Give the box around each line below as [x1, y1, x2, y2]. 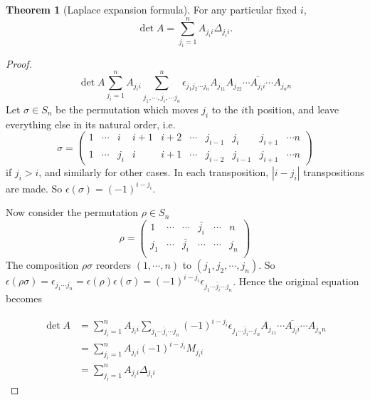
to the [211, 101, 238, 116]
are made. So [6, 180, 63, 195]
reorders [95, 257, 132, 272]
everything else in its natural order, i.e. [6, 116, 176, 131]
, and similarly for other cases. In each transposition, [38, 165, 269, 180]
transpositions [303, 165, 364, 180]
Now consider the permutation [6, 205, 139, 220]
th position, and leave [244, 101, 339, 116]
